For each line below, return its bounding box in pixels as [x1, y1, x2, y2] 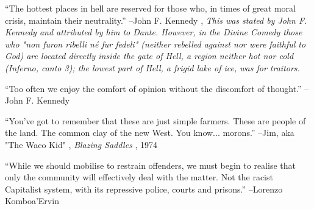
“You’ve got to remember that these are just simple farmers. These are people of [5, 114, 306, 127]
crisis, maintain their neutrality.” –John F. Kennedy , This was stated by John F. [5, 13, 307, 26]
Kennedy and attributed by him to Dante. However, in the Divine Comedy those [5, 26, 302, 38]
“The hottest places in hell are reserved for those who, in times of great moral [5, 2, 296, 14]
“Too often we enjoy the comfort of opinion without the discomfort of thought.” [5, 82, 302, 94]
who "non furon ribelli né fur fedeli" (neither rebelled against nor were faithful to [5, 37, 306, 50]
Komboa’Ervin [5, 194, 59, 207]
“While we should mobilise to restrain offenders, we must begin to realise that [5, 158, 296, 171]
